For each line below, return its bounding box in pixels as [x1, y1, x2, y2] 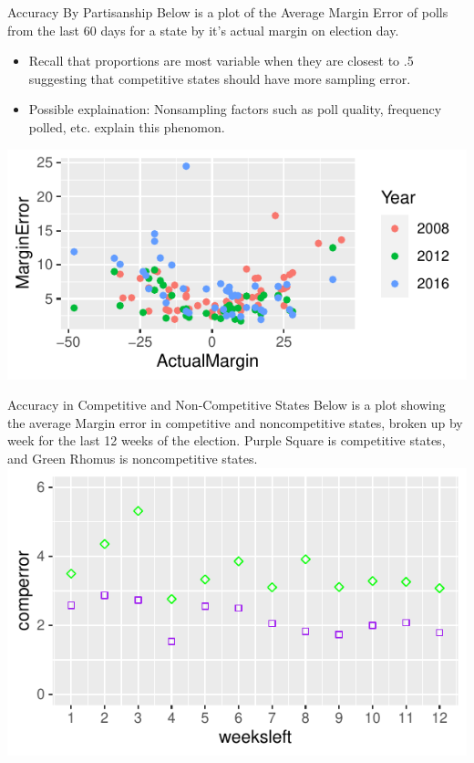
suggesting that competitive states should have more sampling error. [28, 68, 411, 88]
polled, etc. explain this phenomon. [28, 117, 225, 136]
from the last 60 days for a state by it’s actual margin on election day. [7, 20, 399, 39]
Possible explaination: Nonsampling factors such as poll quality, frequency [28, 99, 442, 119]
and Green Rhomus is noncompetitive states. [7, 448, 258, 467]
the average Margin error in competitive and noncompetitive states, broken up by [7, 413, 463, 432]
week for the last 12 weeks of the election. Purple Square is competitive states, [7, 431, 446, 450]
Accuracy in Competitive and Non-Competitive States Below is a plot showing [7, 395, 446, 414]
